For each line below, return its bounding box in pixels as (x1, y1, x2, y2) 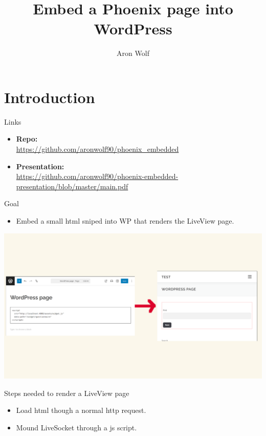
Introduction (4, 86, 95, 107)
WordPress (94, 18, 172, 39)
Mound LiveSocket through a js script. (16, 422, 137, 432)
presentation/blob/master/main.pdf (16, 181, 128, 191)
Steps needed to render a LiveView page (4, 387, 129, 398)
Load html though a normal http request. (16, 405, 146, 415)
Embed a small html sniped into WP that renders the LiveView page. (16, 215, 234, 226)
